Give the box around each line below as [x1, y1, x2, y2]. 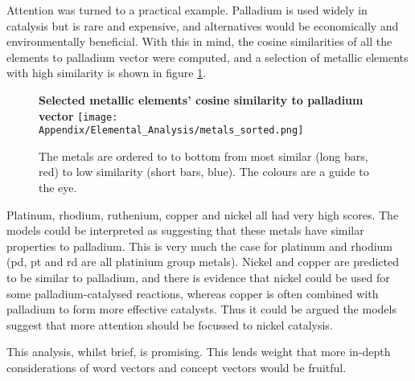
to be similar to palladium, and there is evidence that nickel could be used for [6, 269, 390, 286]
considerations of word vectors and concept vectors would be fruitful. [6, 359, 347, 375]
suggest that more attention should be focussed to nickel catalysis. [6, 316, 333, 333]
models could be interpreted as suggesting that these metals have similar [6, 222, 364, 239]
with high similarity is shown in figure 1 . [6, 64, 207, 81]
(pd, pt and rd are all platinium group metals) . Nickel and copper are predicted [6, 253, 400, 270]
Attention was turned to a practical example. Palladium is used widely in [6, 2, 368, 18]
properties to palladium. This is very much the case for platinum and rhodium [6, 237, 393, 254]
